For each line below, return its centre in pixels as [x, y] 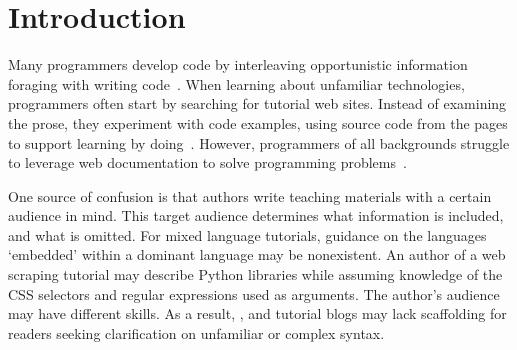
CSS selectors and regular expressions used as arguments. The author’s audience [254, 293]
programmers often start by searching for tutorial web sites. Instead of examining [257, 103]
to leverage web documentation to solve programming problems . [207, 162]
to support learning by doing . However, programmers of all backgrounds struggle [259, 142]
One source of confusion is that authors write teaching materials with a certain [250, 195]
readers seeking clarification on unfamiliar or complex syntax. [196, 332]
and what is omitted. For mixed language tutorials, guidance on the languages [247, 234]
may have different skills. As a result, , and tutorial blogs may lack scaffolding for [257, 313]
